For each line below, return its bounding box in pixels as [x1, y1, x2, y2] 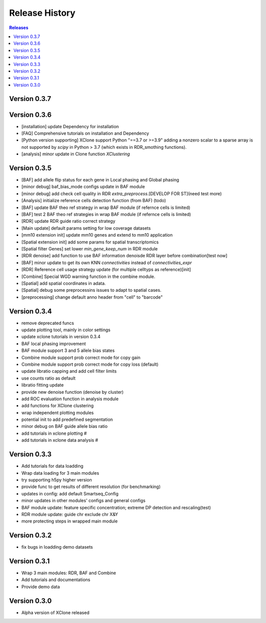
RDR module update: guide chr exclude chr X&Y [21, 511, 118, 517]
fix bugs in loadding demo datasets [21, 544, 93, 550]
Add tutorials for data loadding [21, 463, 84, 469]
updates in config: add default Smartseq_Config [21, 490, 119, 496]
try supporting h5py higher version [21, 477, 92, 483]
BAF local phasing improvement [21, 341, 86, 346]
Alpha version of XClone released [21, 609, 90, 616]
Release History [9, 7, 76, 18]
